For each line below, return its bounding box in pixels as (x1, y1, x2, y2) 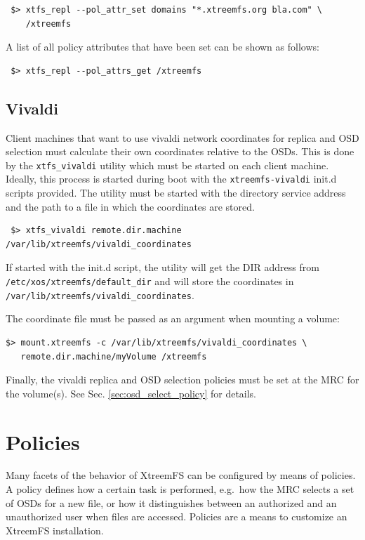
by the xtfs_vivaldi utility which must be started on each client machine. (6, 157, 329, 172)
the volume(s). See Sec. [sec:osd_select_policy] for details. (6, 386, 257, 400)
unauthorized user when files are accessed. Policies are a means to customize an (6, 509, 347, 524)
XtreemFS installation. (6, 522, 104, 537)
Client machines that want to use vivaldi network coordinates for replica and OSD (6, 130, 359, 145)
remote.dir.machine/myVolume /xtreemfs (20, 351, 207, 362)
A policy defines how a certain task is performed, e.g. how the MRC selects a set (6, 482, 354, 496)
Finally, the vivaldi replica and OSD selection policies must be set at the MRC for (6, 372, 359, 387)
